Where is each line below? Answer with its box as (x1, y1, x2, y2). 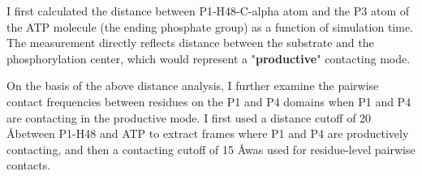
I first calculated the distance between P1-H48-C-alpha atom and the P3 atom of (6, 2, 409, 19)
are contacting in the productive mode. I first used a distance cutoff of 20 (6, 109, 372, 126)
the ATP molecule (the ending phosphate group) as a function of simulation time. (6, 18, 413, 35)
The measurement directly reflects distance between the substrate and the (6, 34, 374, 51)
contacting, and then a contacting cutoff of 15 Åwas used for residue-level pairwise (6, 140, 416, 157)
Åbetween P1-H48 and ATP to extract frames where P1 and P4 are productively (6, 125, 409, 142)
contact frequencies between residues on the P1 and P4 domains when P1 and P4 (6, 92, 411, 109)
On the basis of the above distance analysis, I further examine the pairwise (6, 77, 379, 94)
